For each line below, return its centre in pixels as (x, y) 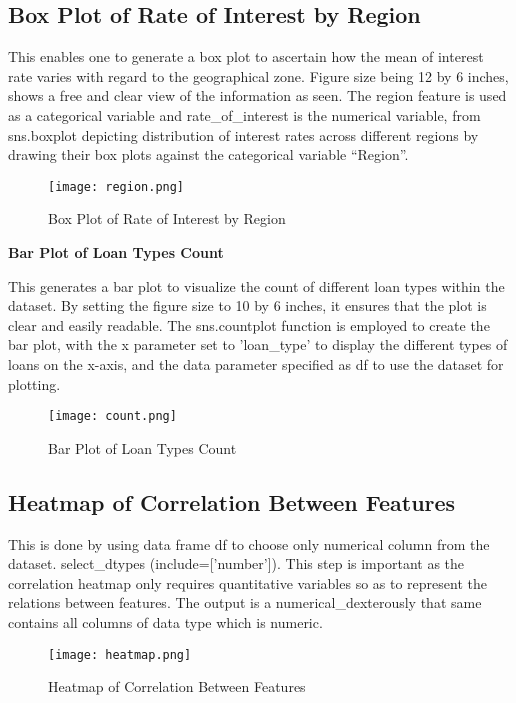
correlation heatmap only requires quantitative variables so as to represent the (247, 582)
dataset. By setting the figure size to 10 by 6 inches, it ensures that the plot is (247, 305)
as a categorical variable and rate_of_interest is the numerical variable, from (244, 114)
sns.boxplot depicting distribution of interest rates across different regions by (243, 134)
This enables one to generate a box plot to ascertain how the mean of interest (246, 56)
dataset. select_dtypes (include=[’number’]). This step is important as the (236, 563)
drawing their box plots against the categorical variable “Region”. (208, 154)
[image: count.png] (112, 416)
